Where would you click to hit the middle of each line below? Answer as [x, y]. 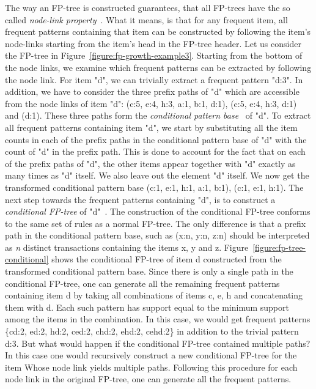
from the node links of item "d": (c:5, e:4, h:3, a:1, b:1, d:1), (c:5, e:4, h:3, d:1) [151, 103]
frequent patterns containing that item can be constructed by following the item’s [158, 31]
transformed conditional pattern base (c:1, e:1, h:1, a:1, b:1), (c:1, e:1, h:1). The [154, 187]
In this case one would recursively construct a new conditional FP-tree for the [151, 355]
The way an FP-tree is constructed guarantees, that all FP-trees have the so [148, 7]
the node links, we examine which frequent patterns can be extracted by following [158, 67]
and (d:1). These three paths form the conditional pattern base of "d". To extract [158, 115]
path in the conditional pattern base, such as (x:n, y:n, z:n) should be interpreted [157, 235]
